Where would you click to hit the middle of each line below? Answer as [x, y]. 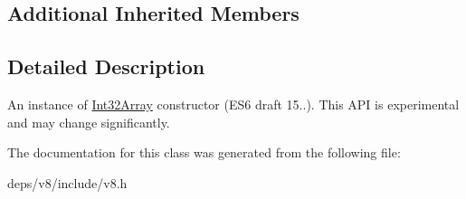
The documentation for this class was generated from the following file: [204, 152]
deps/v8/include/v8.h [67, 182]
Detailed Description [106, 66]
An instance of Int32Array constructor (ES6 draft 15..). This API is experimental [233, 104]
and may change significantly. [89, 122]
